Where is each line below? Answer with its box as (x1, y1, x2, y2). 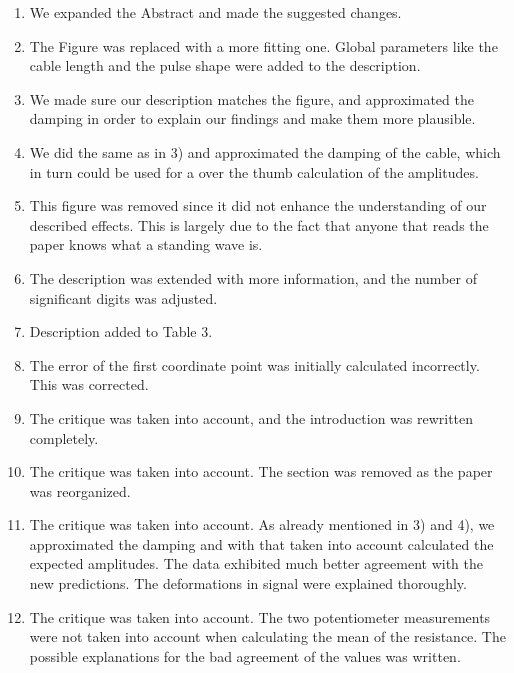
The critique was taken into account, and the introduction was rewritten (29, 407, 474, 428)
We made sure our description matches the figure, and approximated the (29, 88, 474, 109)
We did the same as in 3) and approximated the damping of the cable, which (29, 141, 501, 162)
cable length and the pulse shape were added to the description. (29, 55, 421, 76)
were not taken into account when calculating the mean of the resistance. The (29, 626, 506, 647)
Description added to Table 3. (29, 321, 213, 342)
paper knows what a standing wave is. (29, 234, 263, 255)
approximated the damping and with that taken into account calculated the (29, 533, 494, 554)
